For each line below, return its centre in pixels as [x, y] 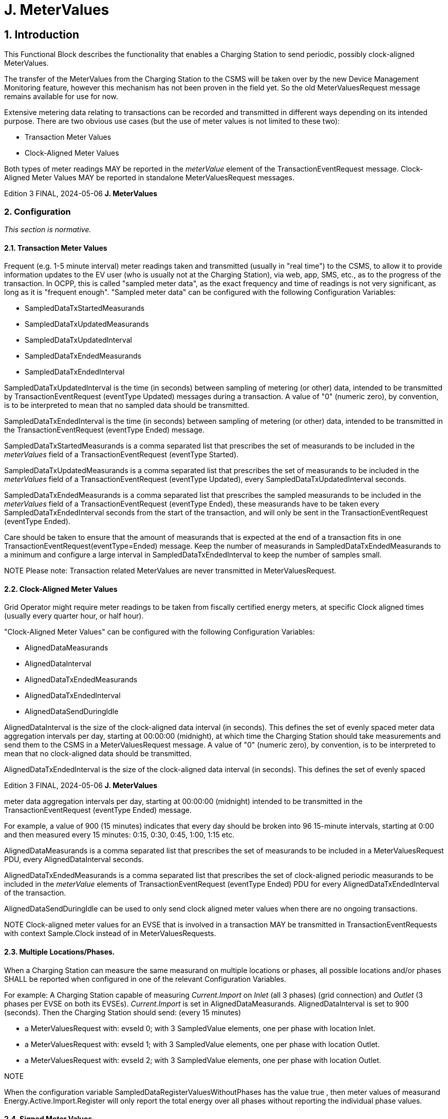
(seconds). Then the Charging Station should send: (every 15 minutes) [123, 1012]
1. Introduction [42, 34]
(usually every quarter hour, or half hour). [74, 616]
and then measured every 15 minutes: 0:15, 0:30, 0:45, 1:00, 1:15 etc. [119, 835]
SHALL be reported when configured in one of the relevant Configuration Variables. [145, 979]
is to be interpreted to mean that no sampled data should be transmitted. [127, 405]
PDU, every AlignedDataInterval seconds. [74, 860]
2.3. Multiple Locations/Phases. [60, 952]
